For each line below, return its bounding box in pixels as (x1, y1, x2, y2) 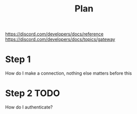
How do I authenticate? (5, 104, 53, 110)
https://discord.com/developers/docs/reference (5, 31, 104, 37)
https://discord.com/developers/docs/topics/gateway (5, 36, 115, 42)
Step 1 (5, 54, 31, 65)
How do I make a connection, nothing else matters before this (5, 70, 132, 76)
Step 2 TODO (5, 88, 60, 99)
